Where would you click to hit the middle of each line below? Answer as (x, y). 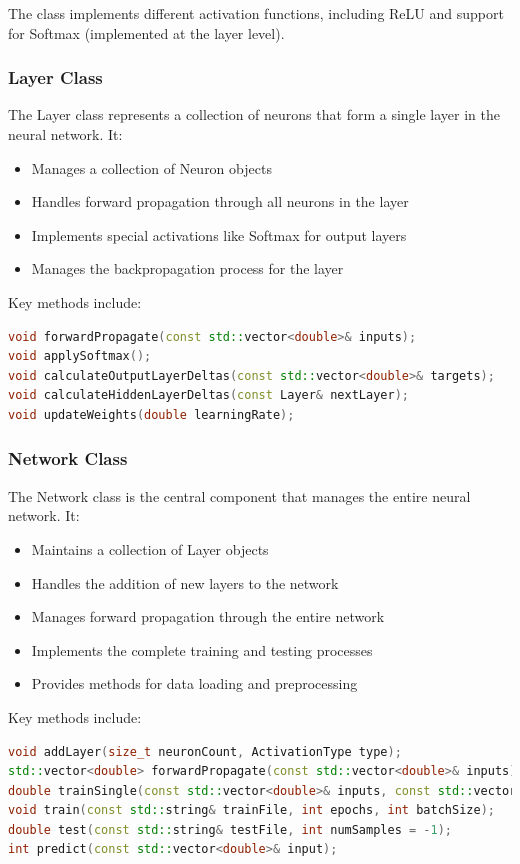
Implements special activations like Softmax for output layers (219, 234)
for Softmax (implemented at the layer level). (146, 32)
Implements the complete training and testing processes (202, 649)
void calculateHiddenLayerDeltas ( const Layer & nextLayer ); (208, 395)
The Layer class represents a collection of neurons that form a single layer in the (254, 114)
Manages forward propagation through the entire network (208, 616)
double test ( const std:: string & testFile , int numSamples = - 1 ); (230, 829)
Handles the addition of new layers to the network (185, 582)
